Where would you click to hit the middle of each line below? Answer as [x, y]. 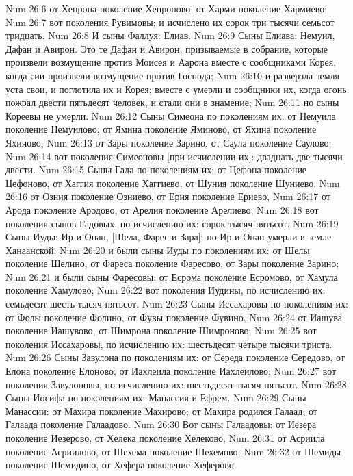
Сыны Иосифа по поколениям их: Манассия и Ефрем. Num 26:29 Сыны [156, 398]
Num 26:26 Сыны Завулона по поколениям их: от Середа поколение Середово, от [175, 357]
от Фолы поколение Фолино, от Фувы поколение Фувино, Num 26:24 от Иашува [174, 317]
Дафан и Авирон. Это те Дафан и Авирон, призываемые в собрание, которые [167, 48]
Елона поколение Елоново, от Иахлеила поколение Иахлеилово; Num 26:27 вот [171, 371]
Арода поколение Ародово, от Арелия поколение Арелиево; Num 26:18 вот [162, 209]
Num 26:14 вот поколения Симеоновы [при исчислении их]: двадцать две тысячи [174, 156]
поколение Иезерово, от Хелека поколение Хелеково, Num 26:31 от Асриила [165, 438]
